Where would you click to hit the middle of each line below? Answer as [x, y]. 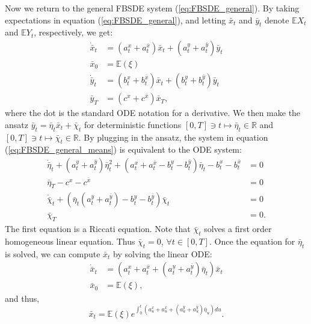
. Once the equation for [252, 241]
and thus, [22, 298]
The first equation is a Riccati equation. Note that [98, 229]
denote [277, 20]
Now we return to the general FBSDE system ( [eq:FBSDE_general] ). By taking [152, 8]
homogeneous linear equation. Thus [70, 241]
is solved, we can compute [53, 253]
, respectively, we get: [73, 32]
